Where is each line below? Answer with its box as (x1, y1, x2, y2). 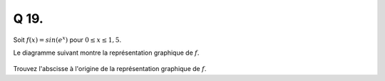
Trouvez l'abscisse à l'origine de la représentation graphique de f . (13, 65, 207, 73)
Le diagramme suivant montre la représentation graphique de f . (13, 48, 200, 57)
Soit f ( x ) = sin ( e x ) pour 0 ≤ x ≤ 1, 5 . (13, 34, 122, 44)
